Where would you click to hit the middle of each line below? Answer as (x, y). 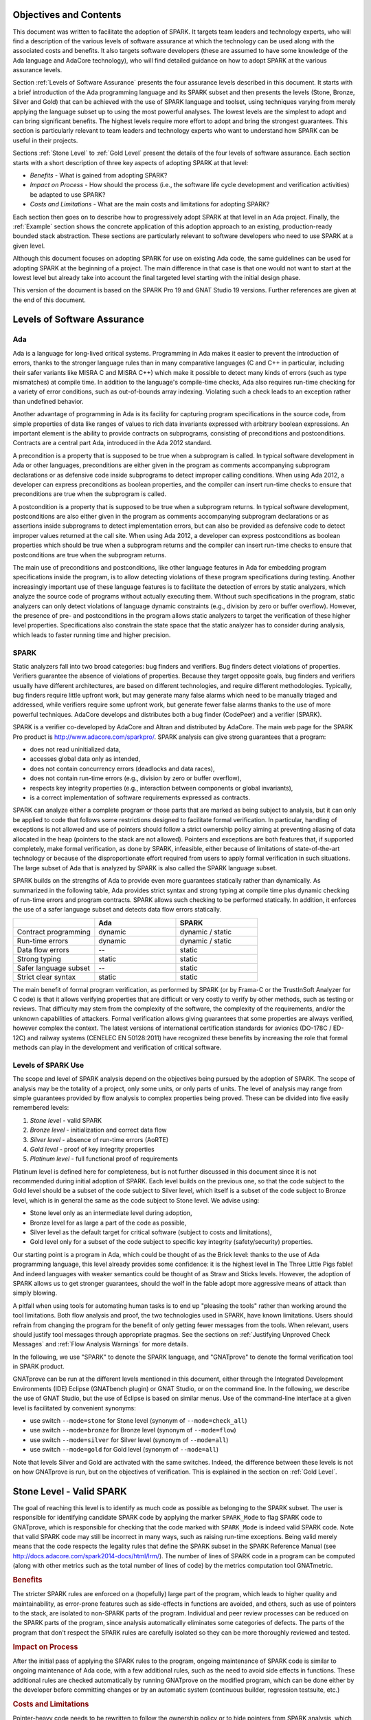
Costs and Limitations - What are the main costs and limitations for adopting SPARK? (150, 204)
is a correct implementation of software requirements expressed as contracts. (140, 797)
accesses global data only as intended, (85, 759)
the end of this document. (49, 300)
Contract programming (54, 932)
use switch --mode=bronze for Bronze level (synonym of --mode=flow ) (133, 1430)
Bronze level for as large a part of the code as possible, (108, 1223)
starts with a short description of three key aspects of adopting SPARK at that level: (131, 162)
